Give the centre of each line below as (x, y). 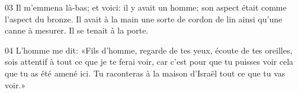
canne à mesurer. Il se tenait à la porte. (77, 30)
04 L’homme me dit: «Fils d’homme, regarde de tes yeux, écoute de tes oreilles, (149, 50)
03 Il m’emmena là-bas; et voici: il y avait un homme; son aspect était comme (146, 7)
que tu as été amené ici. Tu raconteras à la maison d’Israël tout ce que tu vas (145, 73)
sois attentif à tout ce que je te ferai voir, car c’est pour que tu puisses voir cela (149, 62)
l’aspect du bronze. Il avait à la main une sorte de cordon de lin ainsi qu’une (144, 19)
